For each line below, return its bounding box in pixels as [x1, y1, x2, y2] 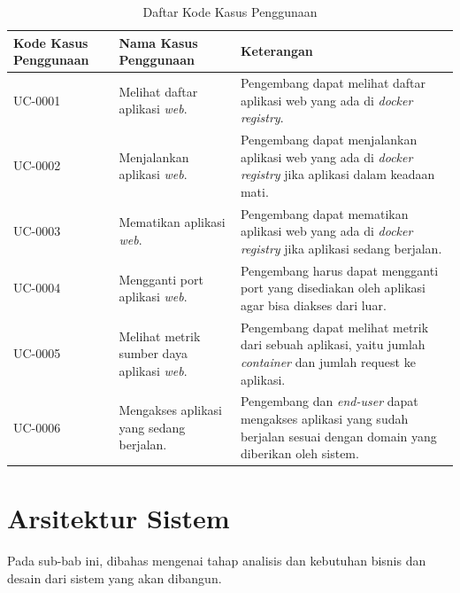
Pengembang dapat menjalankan [240, 130, 418, 149]
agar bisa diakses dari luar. [240, 295, 387, 314]
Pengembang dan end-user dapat [240, 392, 418, 410]
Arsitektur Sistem [7, 500, 230, 536]
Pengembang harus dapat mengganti [240, 261, 439, 279]
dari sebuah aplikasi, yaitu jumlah [240, 335, 425, 354]
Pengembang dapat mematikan [240, 204, 409, 222]
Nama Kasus [119, 33, 198, 51]
